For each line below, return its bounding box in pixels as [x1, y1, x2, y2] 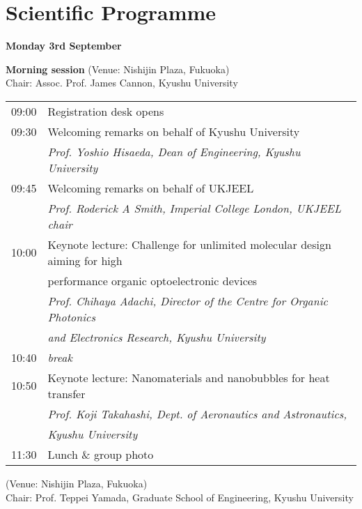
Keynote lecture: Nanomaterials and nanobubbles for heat [47, 369, 330, 386]
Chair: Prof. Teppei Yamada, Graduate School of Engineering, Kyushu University [6, 489, 354, 504]
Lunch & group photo [47, 446, 154, 462]
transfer [47, 385, 86, 402]
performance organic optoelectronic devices [47, 272, 258, 289]
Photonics [47, 308, 95, 325]
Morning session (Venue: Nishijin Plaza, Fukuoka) [6, 61, 230, 76]
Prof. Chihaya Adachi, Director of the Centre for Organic [47, 292, 328, 309]
